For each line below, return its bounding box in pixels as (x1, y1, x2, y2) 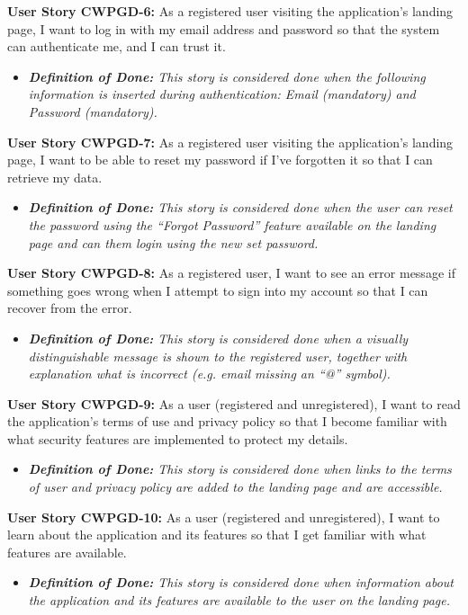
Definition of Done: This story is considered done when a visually (28, 328, 409, 347)
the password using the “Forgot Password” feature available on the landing (28, 215, 436, 234)
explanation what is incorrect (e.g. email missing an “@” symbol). (28, 364, 391, 383)
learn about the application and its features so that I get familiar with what (7, 525, 427, 544)
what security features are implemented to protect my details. (7, 429, 348, 448)
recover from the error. (7, 299, 132, 317)
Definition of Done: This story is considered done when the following (28, 67, 426, 85)
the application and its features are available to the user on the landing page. (28, 591, 451, 610)
